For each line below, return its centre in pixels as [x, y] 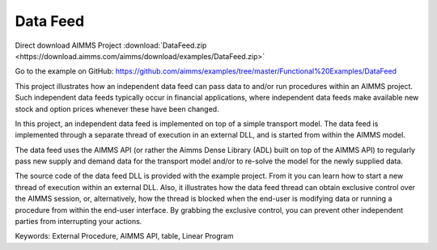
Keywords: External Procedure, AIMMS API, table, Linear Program [124, 236]
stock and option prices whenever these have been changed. [117, 108]
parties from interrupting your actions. [78, 222]
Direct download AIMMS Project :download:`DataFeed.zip [111, 45]
